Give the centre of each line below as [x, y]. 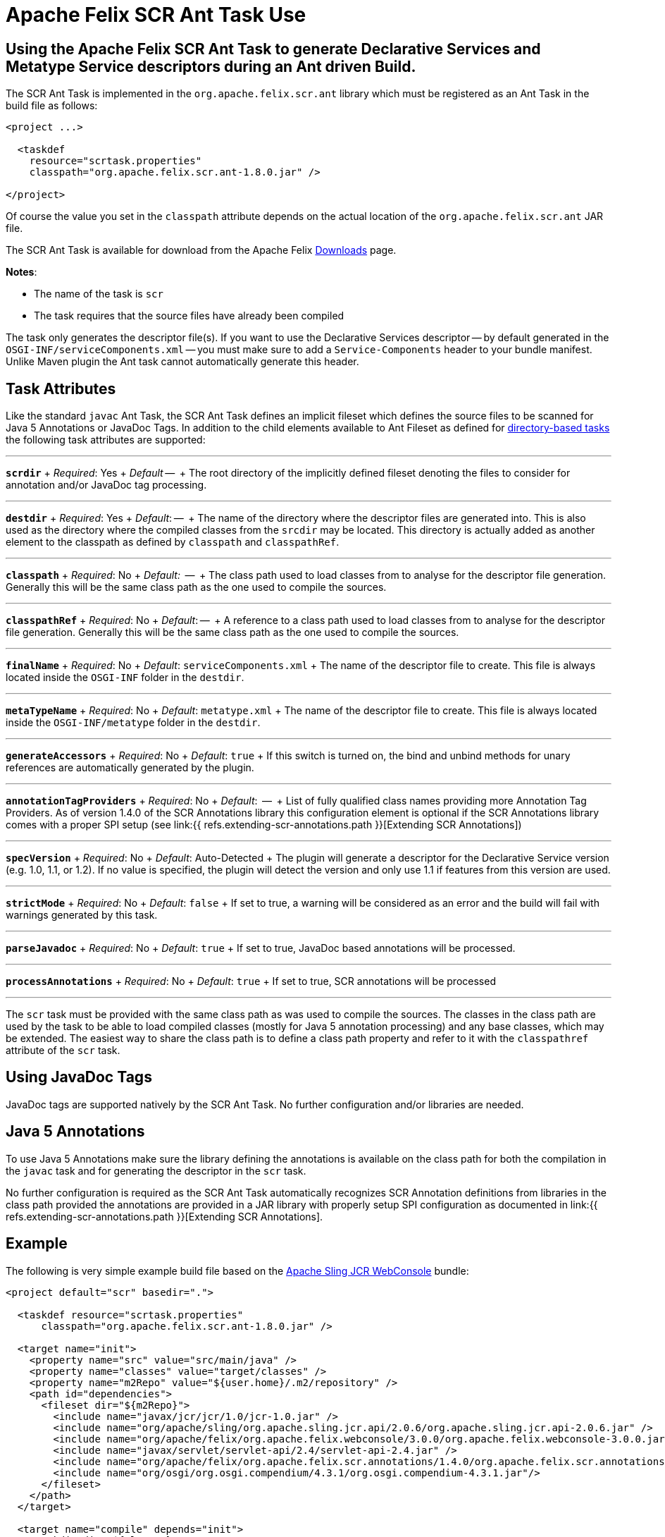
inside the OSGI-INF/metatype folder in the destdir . [133, 723]
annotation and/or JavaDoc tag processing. [106, 485]
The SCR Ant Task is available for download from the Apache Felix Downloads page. [201, 250]
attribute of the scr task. [63, 1051]
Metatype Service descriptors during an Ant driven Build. [211, 66]
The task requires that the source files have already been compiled [189, 316]
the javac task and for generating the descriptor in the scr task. [156, 1170]
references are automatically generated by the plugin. [130, 768]
